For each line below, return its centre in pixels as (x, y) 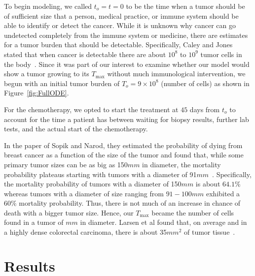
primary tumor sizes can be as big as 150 (66, 164)
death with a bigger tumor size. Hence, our (69, 212)
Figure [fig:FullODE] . (36, 93)
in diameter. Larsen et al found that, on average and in (164, 222)
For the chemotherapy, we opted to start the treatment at (91, 109)
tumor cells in (221, 54)
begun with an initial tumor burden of (62, 83)
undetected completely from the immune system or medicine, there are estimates (126, 35)
